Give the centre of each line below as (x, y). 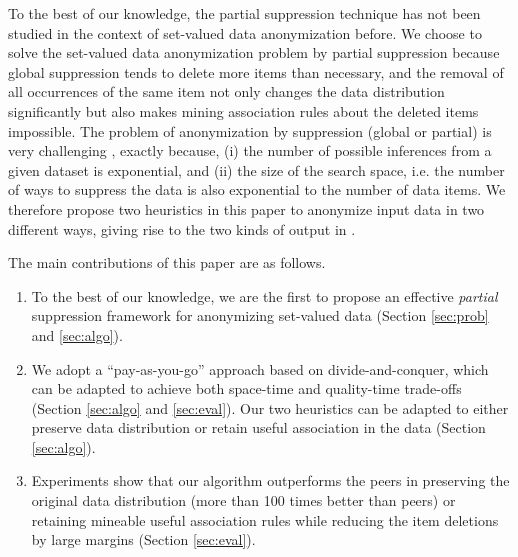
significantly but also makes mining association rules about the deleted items (243, 110)
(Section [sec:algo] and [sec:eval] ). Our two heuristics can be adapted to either (270, 407)
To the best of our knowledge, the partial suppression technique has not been (244, 13)
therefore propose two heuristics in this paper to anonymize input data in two (246, 208)
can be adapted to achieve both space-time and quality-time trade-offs (246, 388)
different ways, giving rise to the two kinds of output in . (182, 228)
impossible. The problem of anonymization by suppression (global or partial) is (250, 130)
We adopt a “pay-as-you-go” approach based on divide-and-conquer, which (260, 368)
